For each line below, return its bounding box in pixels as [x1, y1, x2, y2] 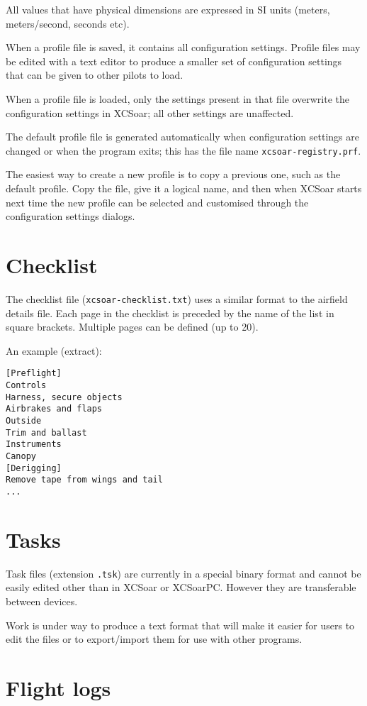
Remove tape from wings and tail [6, 475, 163, 485]
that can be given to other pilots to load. [6, 67, 183, 82]
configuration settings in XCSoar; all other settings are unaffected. [6, 105, 294, 120]
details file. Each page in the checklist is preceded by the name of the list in [6, 305, 334, 320]
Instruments [6, 439, 62, 450]
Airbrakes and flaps [6, 404, 103, 414]
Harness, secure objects [6, 392, 123, 402]
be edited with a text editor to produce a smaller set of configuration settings [6, 53, 342, 68]
